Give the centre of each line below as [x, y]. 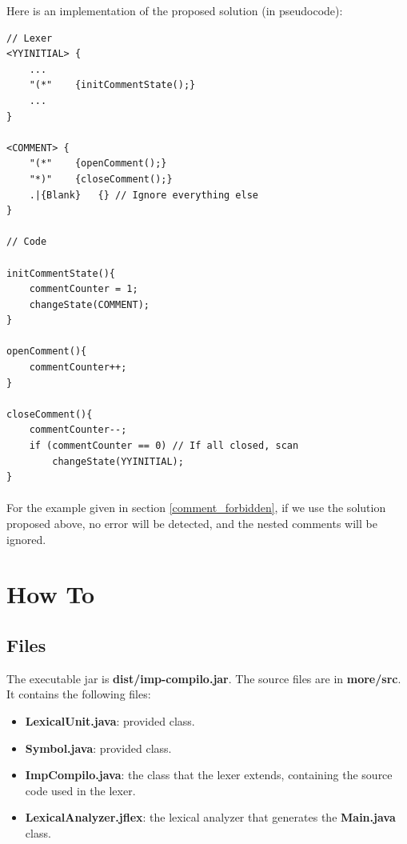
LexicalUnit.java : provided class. [110, 720]
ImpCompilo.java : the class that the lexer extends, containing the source [209, 775]
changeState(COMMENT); [89, 304]
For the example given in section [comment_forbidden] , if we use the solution [196, 508]
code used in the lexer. [80, 790]
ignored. [26, 539]
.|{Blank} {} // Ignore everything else [144, 195]
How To [51, 594]
